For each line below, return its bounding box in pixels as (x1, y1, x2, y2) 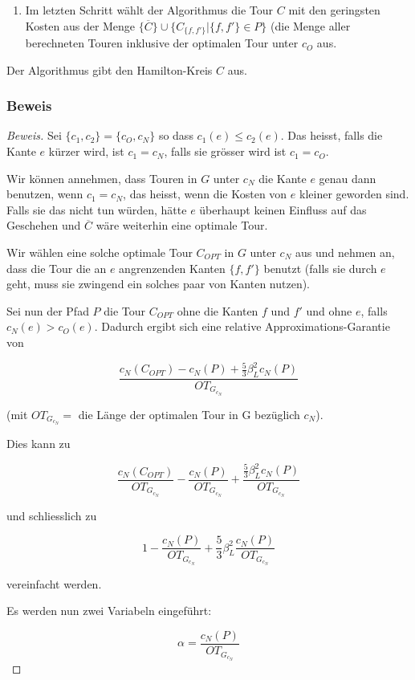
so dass (158, 127, 193, 144)
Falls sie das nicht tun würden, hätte (6, 201, 187, 218)
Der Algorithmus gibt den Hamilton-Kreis (6, 61, 213, 78)
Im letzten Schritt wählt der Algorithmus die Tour (25, 2, 274, 18)
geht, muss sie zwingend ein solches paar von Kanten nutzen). (6, 275, 310, 292)
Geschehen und (6, 217, 81, 234)
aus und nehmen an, (295, 244, 395, 261)
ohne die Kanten (177, 302, 258, 319)
